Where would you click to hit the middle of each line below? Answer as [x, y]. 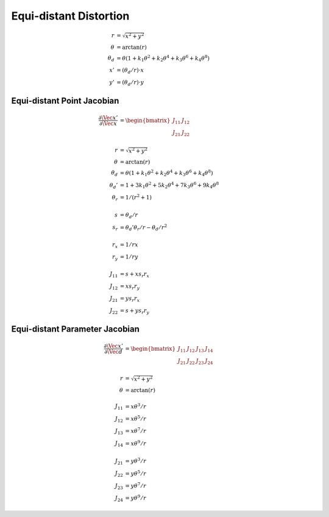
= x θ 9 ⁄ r [136, 443]
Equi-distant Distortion [70, 16]
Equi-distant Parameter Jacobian [76, 329]
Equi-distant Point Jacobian [65, 101]
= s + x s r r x [135, 275]
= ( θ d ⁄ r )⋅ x [130, 71]
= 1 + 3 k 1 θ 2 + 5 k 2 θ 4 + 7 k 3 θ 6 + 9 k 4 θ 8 [169, 185]
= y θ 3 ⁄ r [136, 461]
